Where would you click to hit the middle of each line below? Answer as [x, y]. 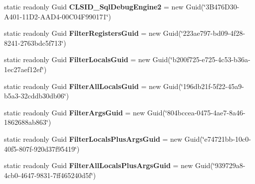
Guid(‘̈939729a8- [220, 165]
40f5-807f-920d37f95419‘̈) [42, 148]
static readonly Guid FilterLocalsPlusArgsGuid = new [93, 138]
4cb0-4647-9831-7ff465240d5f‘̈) [50, 175]
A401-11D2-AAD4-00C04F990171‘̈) [58, 16]
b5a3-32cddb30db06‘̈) [36, 96]
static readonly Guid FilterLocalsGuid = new [77, 59]
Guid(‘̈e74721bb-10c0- [218, 138]
